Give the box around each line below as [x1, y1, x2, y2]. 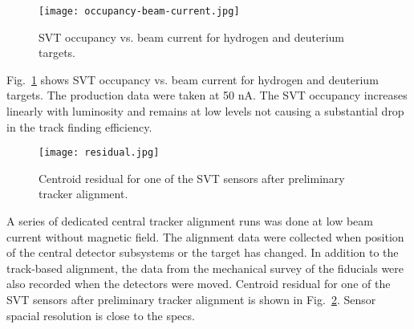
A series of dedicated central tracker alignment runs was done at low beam [6, 213, 374, 229]
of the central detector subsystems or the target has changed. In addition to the [6, 244, 399, 261]
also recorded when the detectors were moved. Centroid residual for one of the [6, 275, 391, 292]
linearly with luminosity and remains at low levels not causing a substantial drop [6, 103, 404, 120]
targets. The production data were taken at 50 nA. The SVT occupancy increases [6, 87, 408, 104]
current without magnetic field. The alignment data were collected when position [6, 228, 404, 245]
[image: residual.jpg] [39, 147, 160, 159]
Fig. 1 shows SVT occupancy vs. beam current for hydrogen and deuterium [6, 71, 379, 87]
